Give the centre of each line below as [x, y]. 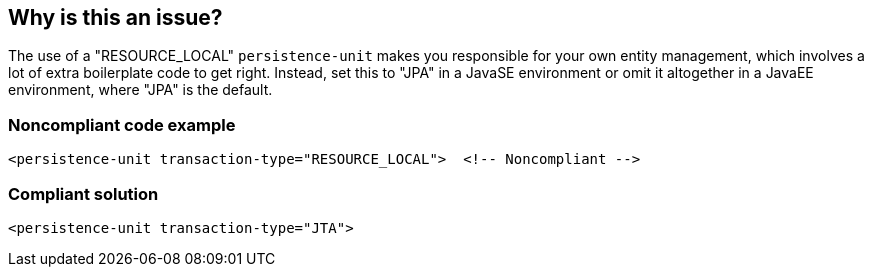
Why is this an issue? [115, 17]
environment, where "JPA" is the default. [140, 90]
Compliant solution [83, 193]
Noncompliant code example [122, 124]
